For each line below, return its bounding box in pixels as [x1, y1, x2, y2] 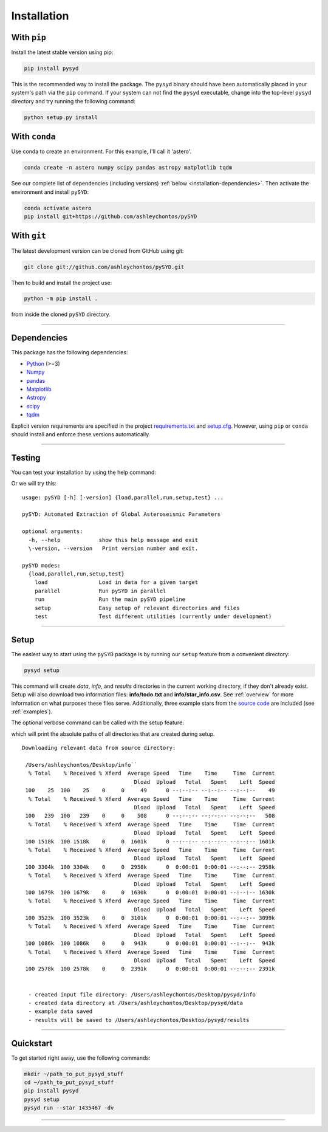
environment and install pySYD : [11, 188, 89, 196]
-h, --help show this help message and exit [28, 537, 199, 543]
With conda [11, 131, 56, 142]
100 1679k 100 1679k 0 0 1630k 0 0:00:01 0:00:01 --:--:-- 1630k [25, 889, 275, 896]
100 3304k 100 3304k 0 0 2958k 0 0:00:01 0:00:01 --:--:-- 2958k [25, 863, 275, 870]
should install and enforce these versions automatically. [11, 430, 151, 437]
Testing [11, 453, 41, 463]
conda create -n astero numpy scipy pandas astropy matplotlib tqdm [24, 164, 233, 171]
